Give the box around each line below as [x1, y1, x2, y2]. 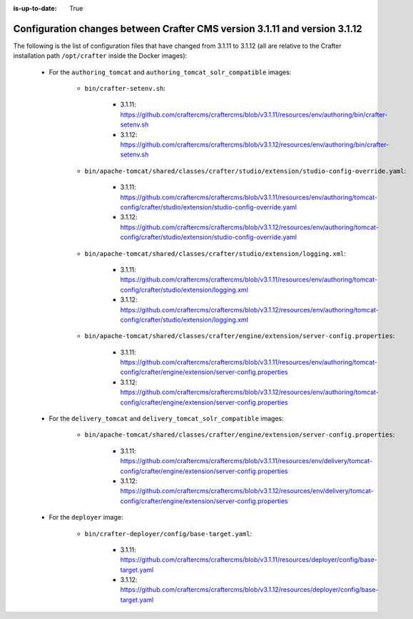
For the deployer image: [49, 513, 123, 522]
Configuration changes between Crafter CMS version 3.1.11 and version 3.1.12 [13, 22, 363, 35]
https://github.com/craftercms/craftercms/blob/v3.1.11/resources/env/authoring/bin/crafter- [120, 110, 388, 119]
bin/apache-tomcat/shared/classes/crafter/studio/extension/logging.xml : [84, 249, 346, 257]
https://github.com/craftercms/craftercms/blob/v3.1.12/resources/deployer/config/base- [120, 585, 379, 594]
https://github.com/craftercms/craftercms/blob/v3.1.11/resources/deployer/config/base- [120, 555, 377, 564]
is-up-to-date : [13, 4, 57, 12]
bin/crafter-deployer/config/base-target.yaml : [84, 529, 253, 538]
